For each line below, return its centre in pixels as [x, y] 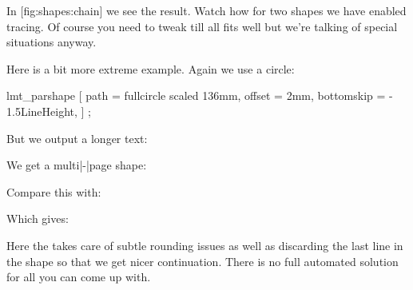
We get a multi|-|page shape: [77, 165]
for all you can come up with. [79, 277]
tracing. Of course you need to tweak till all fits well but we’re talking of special [202, 26]
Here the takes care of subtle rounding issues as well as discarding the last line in [205, 245]
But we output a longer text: [77, 138]
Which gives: [38, 218]
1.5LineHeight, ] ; [49, 111]
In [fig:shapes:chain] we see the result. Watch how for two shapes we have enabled [206, 10]
